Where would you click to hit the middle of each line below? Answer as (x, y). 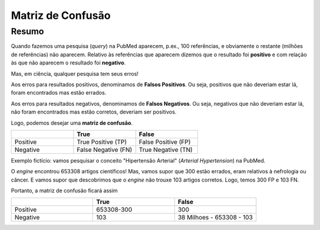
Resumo (28, 31)
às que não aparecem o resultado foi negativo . (68, 63)
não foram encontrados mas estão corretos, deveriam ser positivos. (94, 112)
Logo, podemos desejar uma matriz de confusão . (72, 123)
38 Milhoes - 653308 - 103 (215, 218)
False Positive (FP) (165, 142)
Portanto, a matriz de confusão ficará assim (64, 191)
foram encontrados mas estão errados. (59, 93)
